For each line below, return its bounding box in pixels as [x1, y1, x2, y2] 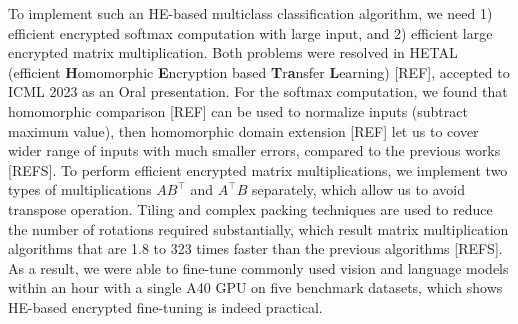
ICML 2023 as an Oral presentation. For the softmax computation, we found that [8, 81, 508, 102]
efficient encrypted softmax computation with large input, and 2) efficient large [8, 22, 493, 43]
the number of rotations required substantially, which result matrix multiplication [8, 218, 509, 239]
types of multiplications [8, 179, 152, 200]
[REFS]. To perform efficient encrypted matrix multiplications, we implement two [8, 159, 508, 180]
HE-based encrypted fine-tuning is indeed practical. [8, 296, 323, 317]
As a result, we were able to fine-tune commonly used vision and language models [8, 257, 509, 278]
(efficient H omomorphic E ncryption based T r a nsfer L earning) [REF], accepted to [8, 61, 510, 82]
